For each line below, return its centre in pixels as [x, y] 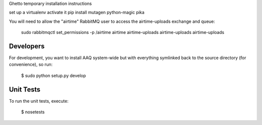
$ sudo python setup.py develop [54, 76]
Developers [27, 46]
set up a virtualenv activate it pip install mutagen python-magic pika [77, 13]
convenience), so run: [31, 64]
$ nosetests [33, 112]
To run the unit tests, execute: [39, 101]
